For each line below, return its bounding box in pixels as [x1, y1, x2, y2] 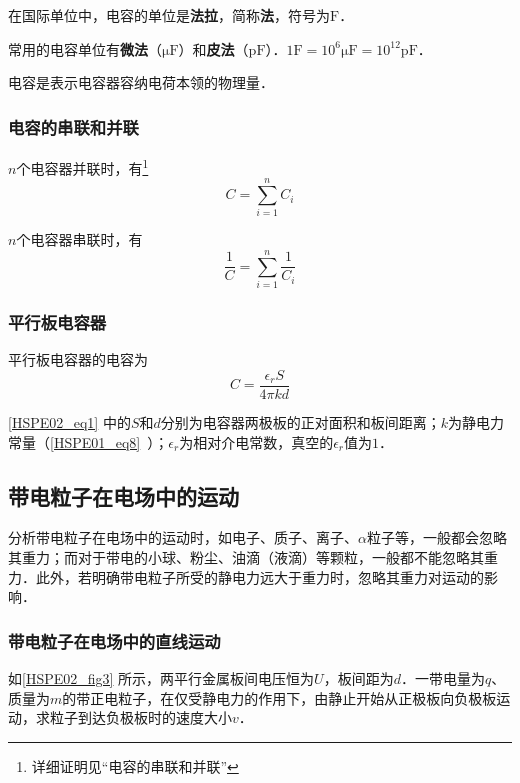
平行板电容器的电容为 [8, 349, 148, 370]
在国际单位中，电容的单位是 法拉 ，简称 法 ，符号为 [8, 5, 330, 25]
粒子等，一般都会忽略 [366, 527, 507, 548]
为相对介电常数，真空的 [179, 431, 334, 452]
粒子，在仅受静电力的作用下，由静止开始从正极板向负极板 [118, 687, 497, 708]
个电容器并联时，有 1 [16, 155, 149, 178]
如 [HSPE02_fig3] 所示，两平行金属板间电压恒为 [8, 667, 315, 688]
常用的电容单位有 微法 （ [8, 38, 162, 59]
